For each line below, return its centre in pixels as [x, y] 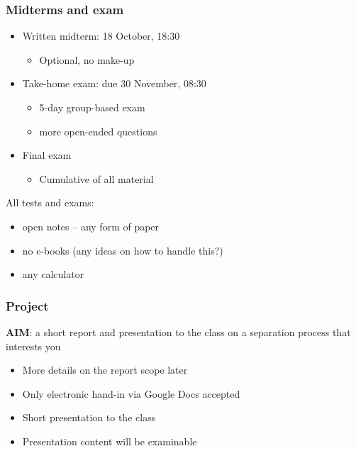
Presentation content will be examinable [110, 441]
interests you [33, 346]
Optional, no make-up [87, 59]
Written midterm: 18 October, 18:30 [101, 36]
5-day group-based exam [92, 107]
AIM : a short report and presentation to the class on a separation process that [178, 332]
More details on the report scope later [105, 370]
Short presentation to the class [89, 417]
